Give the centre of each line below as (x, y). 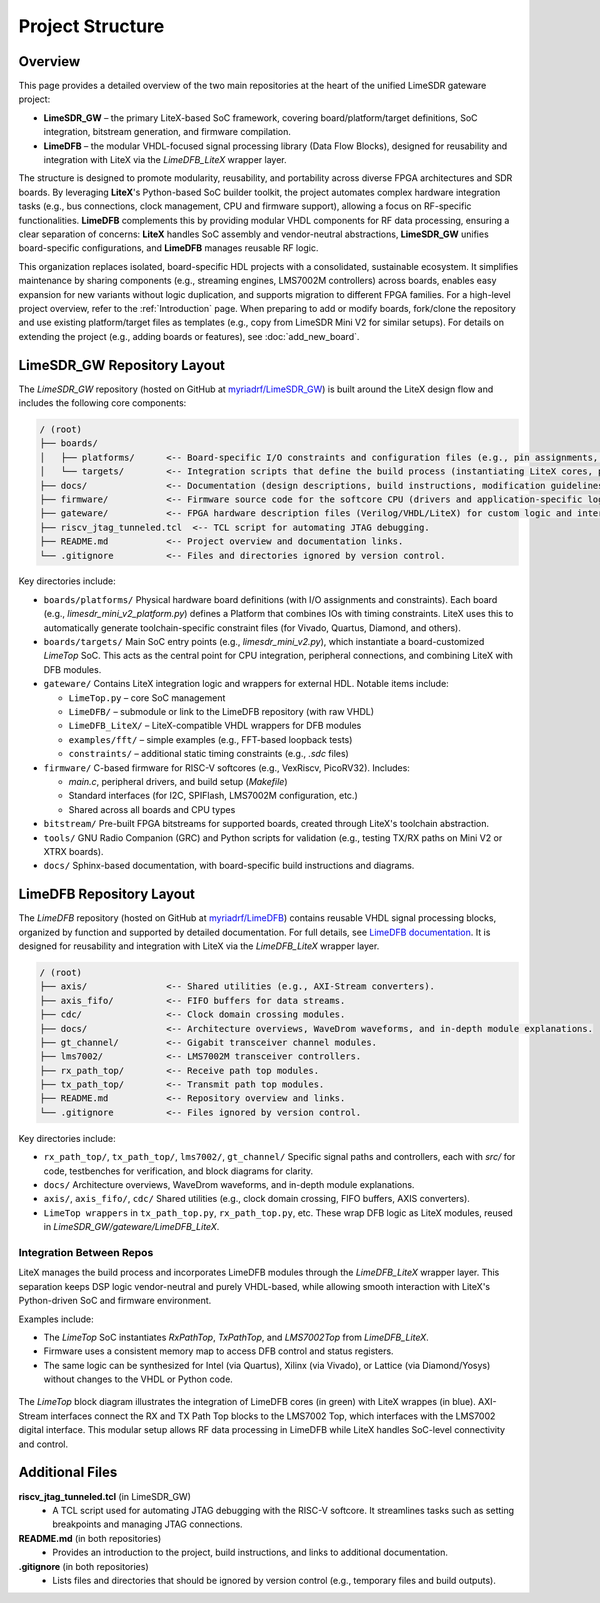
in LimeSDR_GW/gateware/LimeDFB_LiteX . (131, 1227)
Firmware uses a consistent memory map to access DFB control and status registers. (218, 1351)
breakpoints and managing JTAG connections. (148, 1524)
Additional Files (68, 1472)
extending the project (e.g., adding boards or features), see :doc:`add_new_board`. (189, 336)
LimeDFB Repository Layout (106, 894)
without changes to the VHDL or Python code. (138, 1379)
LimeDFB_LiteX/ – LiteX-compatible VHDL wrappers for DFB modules (215, 726)
